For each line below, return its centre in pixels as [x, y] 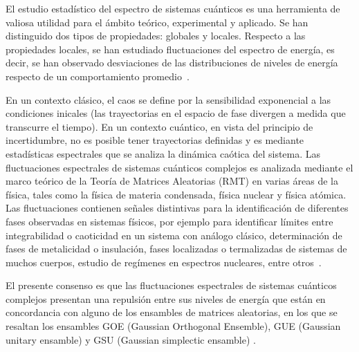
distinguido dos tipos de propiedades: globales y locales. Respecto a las [156, 36]
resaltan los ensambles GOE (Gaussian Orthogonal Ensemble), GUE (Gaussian [173, 326]
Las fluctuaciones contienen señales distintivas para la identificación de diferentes [177, 208]
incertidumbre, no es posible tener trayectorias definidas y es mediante [155, 140]
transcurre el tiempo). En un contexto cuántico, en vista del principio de [159, 126]
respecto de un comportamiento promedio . [98, 76]
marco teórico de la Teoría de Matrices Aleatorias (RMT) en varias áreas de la [172, 181]
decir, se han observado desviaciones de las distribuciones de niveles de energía [172, 63]
